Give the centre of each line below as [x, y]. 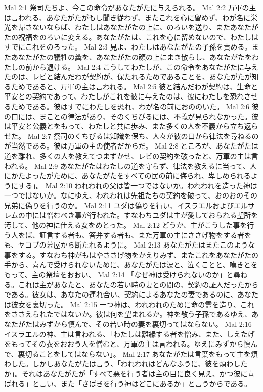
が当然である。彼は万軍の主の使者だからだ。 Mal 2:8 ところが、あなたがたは [131, 146]
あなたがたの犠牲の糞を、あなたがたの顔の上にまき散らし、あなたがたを [131, 56]
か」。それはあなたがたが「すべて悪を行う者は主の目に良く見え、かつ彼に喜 [129, 373]
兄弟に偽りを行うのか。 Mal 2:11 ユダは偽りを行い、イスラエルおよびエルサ [129, 205]
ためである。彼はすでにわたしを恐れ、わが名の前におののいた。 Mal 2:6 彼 [135, 106]
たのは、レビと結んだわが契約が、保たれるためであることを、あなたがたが [128, 77]
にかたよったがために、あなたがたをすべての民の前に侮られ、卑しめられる [127, 176]
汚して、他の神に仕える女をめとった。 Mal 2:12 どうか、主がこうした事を [126, 225]
